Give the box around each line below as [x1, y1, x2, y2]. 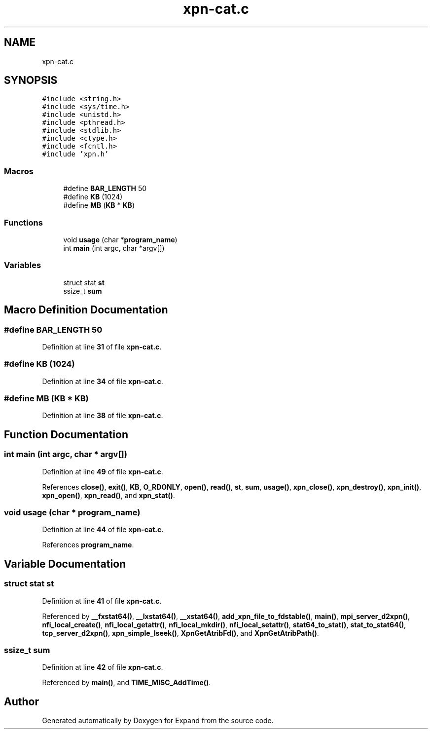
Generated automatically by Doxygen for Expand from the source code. [42, 716, 274, 725]
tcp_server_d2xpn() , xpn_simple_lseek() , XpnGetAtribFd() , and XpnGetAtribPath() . [42, 628, 319, 637]
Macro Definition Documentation [4, 304, 168, 316]
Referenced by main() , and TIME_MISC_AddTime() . [42, 678, 211, 687]
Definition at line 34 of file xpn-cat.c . [42, 377, 163, 386]
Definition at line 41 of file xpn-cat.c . [42, 596, 162, 605]
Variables [4, 260, 41, 270]
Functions [4, 217, 43, 228]
